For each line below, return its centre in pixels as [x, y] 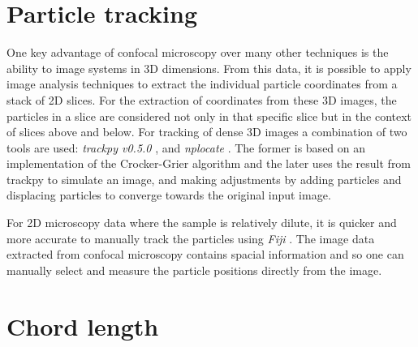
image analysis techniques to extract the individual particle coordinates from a [202, 84]
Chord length [83, 326]
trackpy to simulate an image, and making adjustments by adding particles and [204, 179]
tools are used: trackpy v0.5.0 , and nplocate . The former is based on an [186, 147]
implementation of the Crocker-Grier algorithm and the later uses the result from [209, 163]
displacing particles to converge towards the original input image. [169, 195]
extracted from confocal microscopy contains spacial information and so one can [205, 254]
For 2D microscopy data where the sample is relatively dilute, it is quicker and [202, 223]
